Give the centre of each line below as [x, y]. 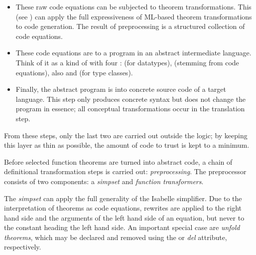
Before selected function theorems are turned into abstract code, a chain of [118, 161]
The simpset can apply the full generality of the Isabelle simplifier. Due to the [123, 198]
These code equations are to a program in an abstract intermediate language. [133, 53]
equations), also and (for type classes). [74, 72]
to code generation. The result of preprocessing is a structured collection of [130, 26]
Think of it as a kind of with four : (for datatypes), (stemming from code [127, 62]
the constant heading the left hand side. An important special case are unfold [122, 227]
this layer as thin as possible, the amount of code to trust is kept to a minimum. [127, 145]
